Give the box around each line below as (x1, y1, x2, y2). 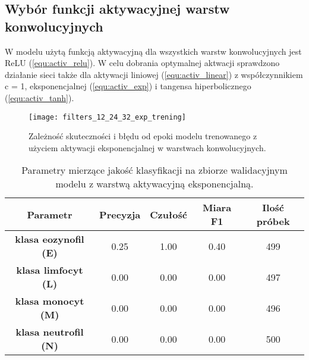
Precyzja (99, 207, 141, 221)
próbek (256, 214, 290, 228)
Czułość (150, 207, 187, 221)
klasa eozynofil (15, 232, 84, 246)
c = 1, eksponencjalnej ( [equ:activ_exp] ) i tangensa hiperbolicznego (5, 80, 251, 92)
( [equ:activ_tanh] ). (5, 91, 74, 104)
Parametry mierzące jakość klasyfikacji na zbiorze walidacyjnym (21, 163, 288, 177)
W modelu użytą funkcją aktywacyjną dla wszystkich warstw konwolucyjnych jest (5, 45, 302, 57)
